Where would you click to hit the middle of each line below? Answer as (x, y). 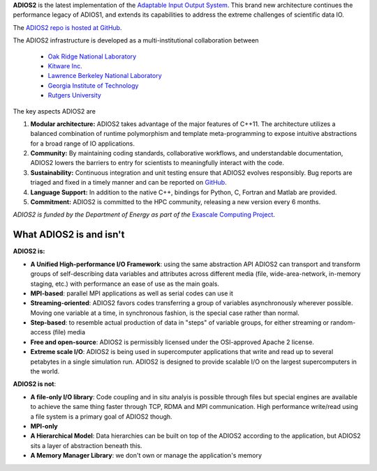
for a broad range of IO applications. (83, 144)
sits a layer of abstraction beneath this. (86, 445)
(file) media (69, 332)
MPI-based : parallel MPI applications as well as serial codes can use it (132, 293)
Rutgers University (74, 95)
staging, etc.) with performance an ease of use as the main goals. (125, 284)
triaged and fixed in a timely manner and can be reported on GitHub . (128, 183)
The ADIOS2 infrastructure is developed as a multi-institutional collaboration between (136, 40)
